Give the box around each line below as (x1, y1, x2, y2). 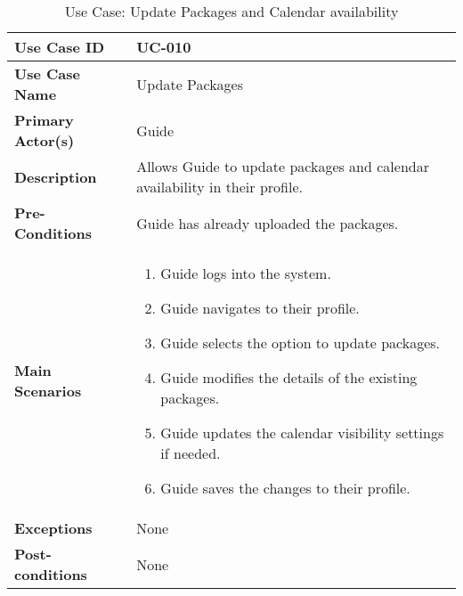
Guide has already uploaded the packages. (136, 212, 399, 233)
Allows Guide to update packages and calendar (136, 156, 429, 176)
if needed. (160, 443, 221, 463)
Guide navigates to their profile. (160, 298, 360, 318)
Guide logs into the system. (160, 263, 331, 283)
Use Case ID (14, 37, 105, 57)
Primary (14, 110, 74, 130)
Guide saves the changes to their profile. (160, 478, 410, 498)
